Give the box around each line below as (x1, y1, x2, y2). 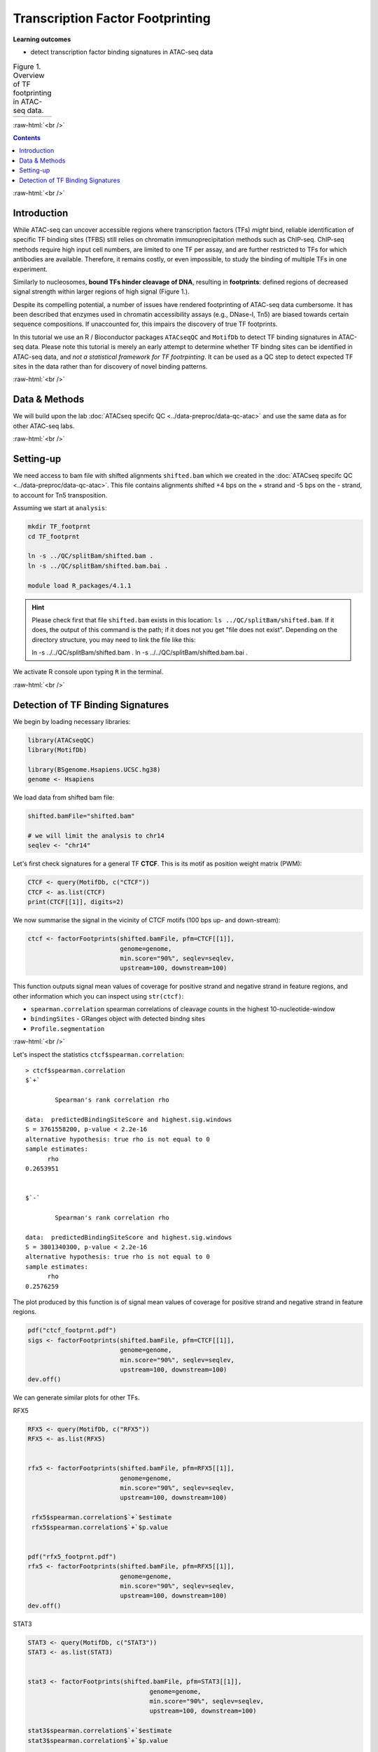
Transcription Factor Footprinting (13, 11, 211, 26)
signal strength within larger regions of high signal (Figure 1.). (13, 287, 190, 296)
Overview (13, 70, 45, 80)
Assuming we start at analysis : (13, 504, 108, 512)
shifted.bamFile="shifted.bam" (27, 812, 136, 820)
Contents (13, 134, 41, 142)
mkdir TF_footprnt (27, 523, 91, 531)
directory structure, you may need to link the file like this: (31, 635, 196, 644)
